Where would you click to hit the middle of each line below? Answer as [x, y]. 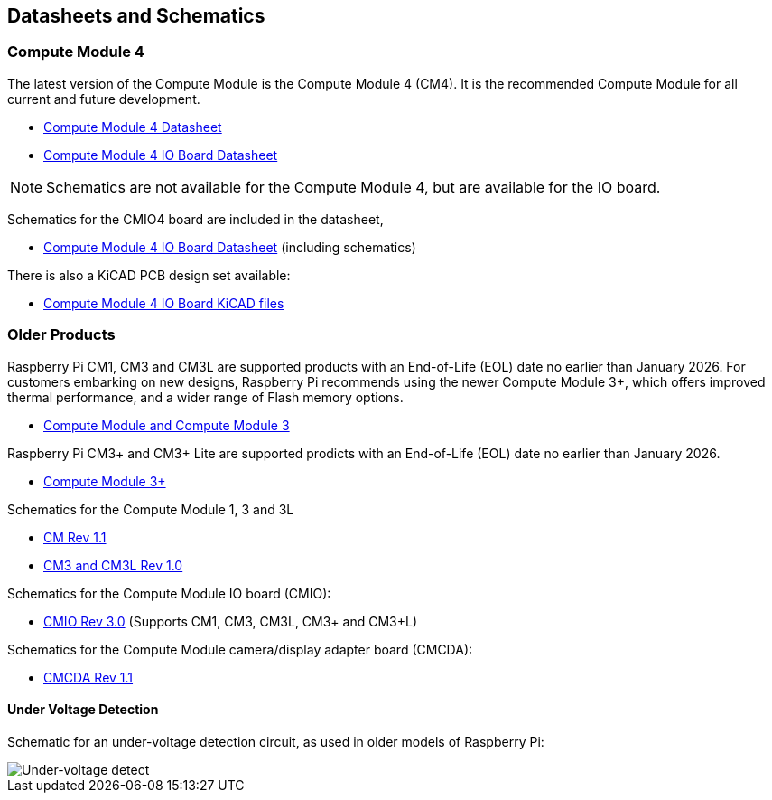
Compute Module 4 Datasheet [133, 127]
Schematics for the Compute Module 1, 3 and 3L [151, 509]
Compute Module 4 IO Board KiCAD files [164, 303]
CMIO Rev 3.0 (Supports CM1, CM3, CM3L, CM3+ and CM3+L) [231, 621]
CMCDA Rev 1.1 [88, 677]
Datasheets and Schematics [136, 16]
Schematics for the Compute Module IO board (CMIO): [169, 593]
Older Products [61, 335]
